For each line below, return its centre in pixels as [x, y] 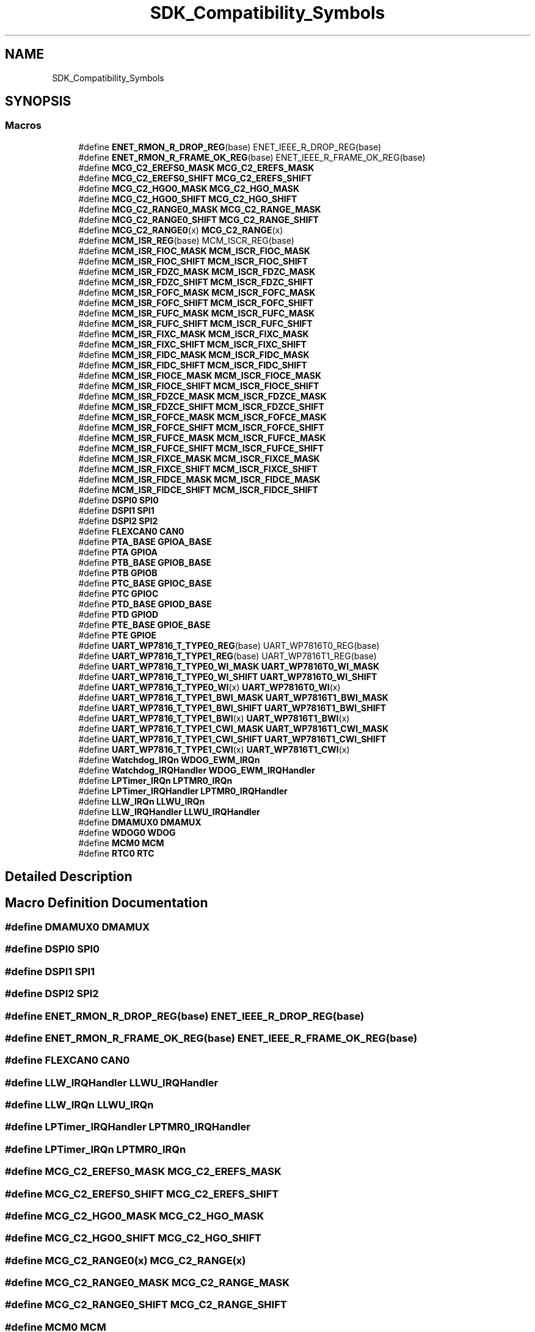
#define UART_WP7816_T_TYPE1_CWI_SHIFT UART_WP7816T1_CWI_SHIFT [232, 739]
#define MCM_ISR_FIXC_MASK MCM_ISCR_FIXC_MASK [194, 334]
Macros [23, 126]
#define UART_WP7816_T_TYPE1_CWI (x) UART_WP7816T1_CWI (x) [214, 749]
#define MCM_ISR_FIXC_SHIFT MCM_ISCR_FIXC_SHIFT [192, 344]
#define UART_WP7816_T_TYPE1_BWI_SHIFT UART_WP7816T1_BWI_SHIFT [232, 708]
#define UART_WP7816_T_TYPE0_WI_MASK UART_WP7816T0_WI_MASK [229, 666]
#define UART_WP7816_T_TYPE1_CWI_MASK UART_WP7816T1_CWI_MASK [234, 728]
